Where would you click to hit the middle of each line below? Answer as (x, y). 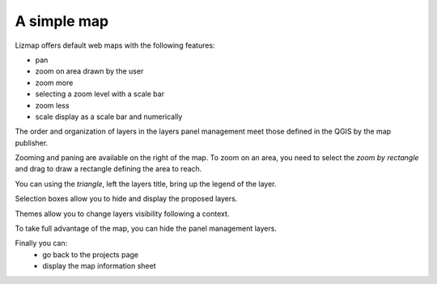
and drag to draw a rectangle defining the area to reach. (108, 169)
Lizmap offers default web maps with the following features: (115, 45)
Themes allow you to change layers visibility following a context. (122, 214)
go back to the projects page (91, 254)
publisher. (32, 142)
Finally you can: (41, 244)
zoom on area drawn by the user (89, 71)
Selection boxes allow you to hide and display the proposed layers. (126, 199)
